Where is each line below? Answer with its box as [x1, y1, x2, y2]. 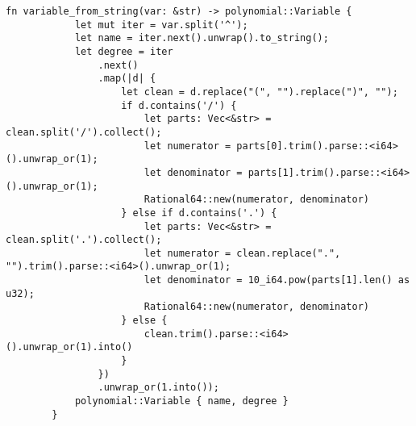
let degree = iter [74, 45, 173, 57]
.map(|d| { [98, 73, 156, 85]
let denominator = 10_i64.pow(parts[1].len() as [144, 274, 410, 286]
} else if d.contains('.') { [121, 207, 277, 219]
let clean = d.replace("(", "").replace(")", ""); [121, 86, 398, 98]
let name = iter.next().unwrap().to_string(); [74, 32, 329, 44]
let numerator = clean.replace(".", [144, 247, 341, 259]
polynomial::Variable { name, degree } [74, 395, 289, 407]
